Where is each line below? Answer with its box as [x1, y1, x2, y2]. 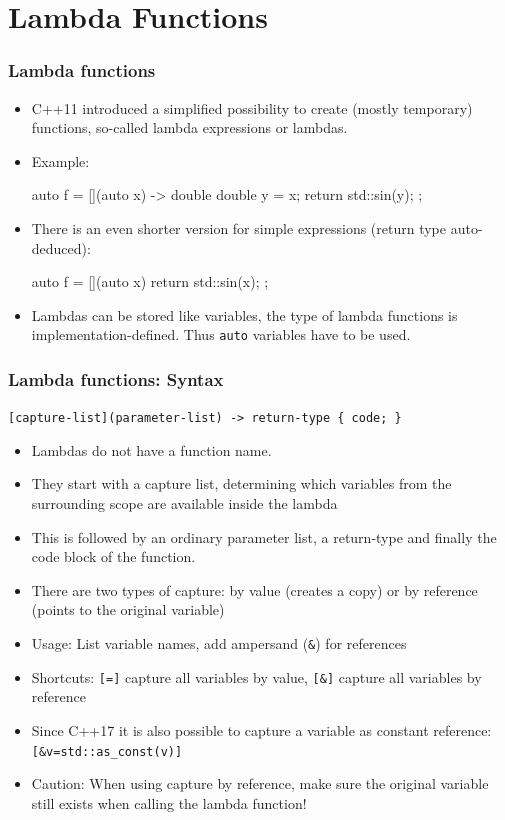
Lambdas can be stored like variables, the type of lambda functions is [31, 304, 458, 325]
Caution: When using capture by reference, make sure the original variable [31, 773, 489, 794]
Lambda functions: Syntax [8, 366, 224, 391]
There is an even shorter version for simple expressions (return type [31, 217, 447, 238]
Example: [31, 150, 90, 171]
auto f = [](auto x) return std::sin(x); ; [31, 271, 269, 292]
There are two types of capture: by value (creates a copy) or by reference [31, 579, 478, 600]
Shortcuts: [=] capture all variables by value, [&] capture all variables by [31, 666, 482, 687]
